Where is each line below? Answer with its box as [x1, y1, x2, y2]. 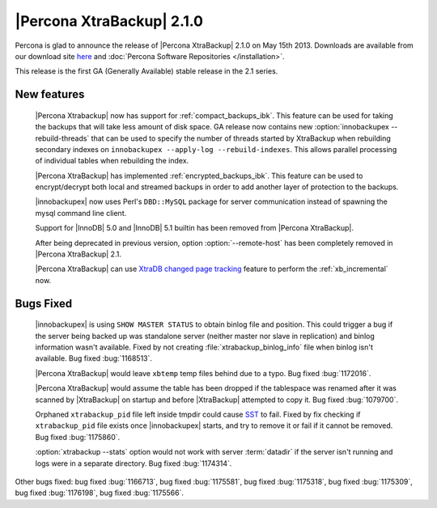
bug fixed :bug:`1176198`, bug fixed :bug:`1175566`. [15, 488, 184, 497]
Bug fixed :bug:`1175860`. [35, 432, 121, 442]
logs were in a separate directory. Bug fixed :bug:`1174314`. [35, 458, 232, 468]
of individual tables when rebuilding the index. [35, 156, 189, 166]
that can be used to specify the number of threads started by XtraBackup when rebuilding [91, 133, 392, 143]
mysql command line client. [35, 208, 127, 218]
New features [15, 87, 85, 101]
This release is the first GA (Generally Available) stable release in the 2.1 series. [15, 66, 278, 76]
